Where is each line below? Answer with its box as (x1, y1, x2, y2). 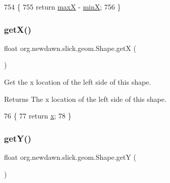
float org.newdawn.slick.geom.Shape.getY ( (4, 152, 136, 162)
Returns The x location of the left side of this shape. (4, 93, 166, 104)
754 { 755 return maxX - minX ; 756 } (4, 2, 121, 12)
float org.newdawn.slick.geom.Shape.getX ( (4, 42, 136, 53)
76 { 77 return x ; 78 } (4, 110, 72, 121)
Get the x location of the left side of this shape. (4, 77, 151, 87)
